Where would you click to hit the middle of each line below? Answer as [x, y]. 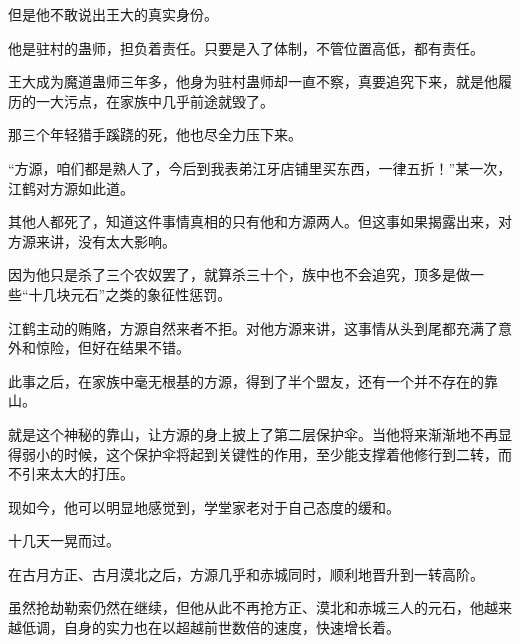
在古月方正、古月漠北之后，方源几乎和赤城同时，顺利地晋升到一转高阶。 [246, 573]
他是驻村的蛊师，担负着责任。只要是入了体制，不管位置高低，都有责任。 [246, 47]
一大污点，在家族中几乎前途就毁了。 [154, 100]
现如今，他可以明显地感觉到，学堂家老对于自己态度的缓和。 [204, 506]
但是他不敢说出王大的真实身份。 [113, 14]
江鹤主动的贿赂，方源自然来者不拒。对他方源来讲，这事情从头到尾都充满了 [253, 327]
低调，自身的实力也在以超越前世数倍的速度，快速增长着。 [210, 627]
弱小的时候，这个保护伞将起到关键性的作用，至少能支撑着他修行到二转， [259, 453]
